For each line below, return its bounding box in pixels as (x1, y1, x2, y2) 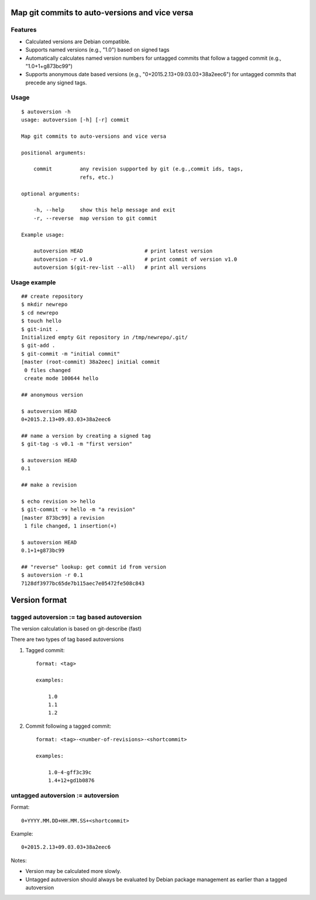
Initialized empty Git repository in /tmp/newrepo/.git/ (21, 334, 188, 340)
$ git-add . (21, 342, 56, 349)
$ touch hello (21, 318, 61, 325)
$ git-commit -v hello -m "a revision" (21, 506, 136, 513)
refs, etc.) (80, 173, 114, 180)
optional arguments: (21, 190, 80, 197)
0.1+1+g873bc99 (21, 547, 65, 554)
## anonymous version (21, 391, 83, 398)
